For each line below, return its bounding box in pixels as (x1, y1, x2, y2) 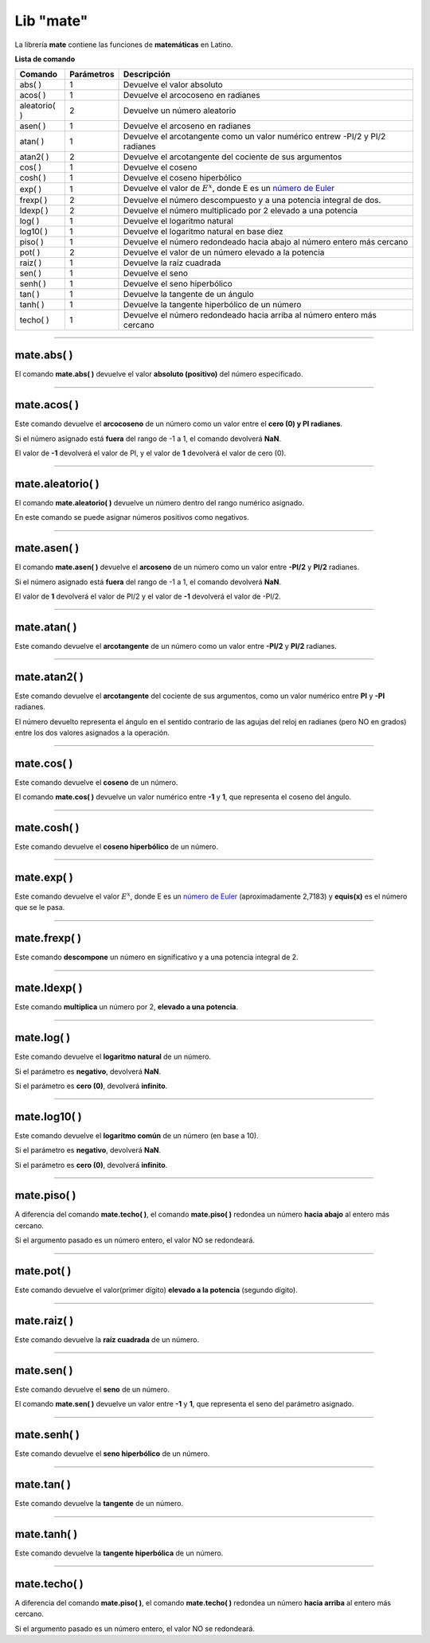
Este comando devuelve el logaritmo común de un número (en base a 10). (14, 1130, 259, 1140)
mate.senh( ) (14, 1428, 80, 1442)
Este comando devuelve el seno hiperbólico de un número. (14, 1449, 210, 1458)
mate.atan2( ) (14, 669, 84, 684)
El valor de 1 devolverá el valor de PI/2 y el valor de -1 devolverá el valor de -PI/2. (14, 591, 282, 601)
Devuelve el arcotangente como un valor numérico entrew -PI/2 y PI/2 (123, 131, 386, 142)
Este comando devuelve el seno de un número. (14, 1384, 170, 1394)
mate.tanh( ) (14, 1528, 78, 1540)
